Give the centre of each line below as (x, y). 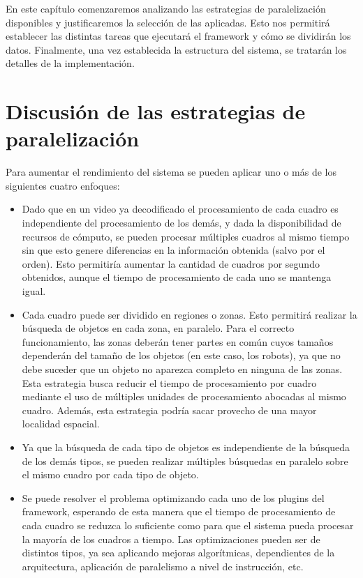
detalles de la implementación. (70, 63)
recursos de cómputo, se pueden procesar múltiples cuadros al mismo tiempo (186, 236)
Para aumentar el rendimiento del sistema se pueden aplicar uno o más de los (171, 172)
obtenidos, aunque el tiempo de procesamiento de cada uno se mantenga (177, 277)
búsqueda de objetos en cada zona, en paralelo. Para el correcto (158, 328)
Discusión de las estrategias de (156, 111)
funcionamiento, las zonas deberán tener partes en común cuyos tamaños (178, 341)
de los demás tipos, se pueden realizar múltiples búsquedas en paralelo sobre (185, 461)
